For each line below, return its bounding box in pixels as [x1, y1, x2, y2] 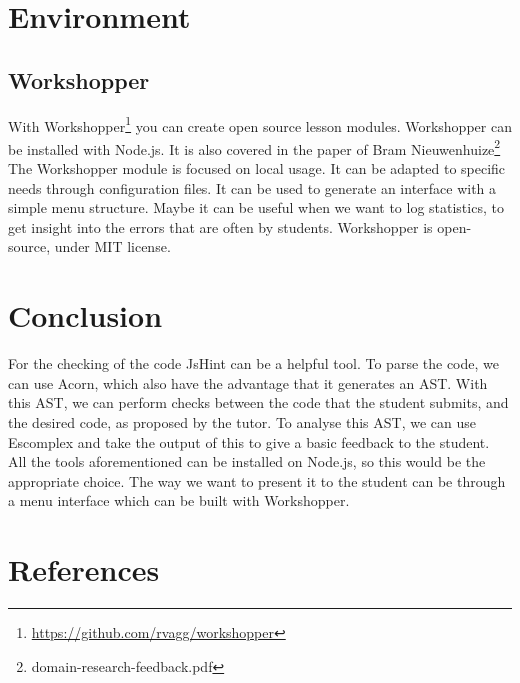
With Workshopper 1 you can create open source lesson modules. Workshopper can [8, 112, 512, 136]
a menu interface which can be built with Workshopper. [8, 490, 350, 511]
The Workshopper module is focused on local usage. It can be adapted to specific [8, 158, 506, 179]
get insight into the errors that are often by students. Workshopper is [8, 216, 433, 237]
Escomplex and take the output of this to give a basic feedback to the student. [8, 431, 490, 452]
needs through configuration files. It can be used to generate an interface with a [8, 177, 497, 198]
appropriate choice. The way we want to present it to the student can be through [8, 470, 506, 491]
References [8, 549, 160, 590]
